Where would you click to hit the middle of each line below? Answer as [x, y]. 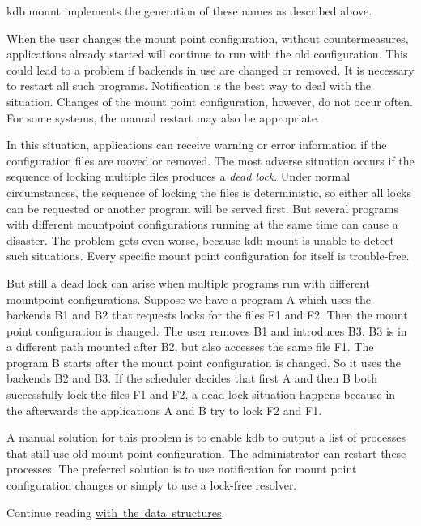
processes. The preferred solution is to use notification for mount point [182, 469]
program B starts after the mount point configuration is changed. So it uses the [204, 362]
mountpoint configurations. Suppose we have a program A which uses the [189, 299]
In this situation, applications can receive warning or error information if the [197, 145]
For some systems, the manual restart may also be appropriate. [163, 117]
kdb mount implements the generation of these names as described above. [189, 11]
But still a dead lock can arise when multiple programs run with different [189, 282]
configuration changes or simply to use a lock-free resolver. [152, 485]
